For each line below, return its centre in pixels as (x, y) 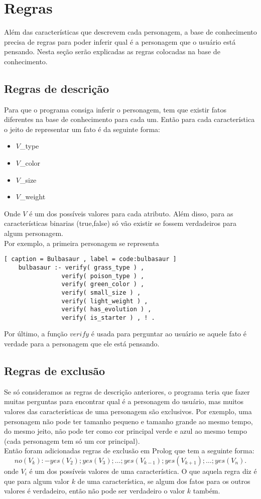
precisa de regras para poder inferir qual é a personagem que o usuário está (120, 41)
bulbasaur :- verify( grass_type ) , (81, 267)
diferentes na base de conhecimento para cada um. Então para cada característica (129, 119)
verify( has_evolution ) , (106, 309)
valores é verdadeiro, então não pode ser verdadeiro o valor (95, 491)
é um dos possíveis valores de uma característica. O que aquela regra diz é (143, 471)
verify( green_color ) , (103, 284)
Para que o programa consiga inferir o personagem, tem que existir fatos (115, 109)
